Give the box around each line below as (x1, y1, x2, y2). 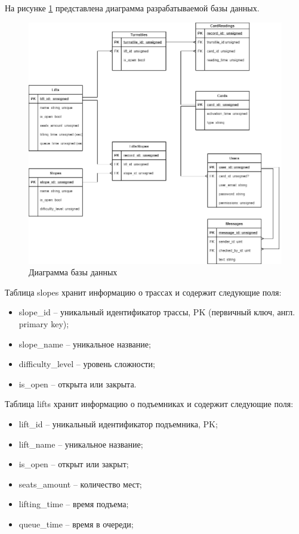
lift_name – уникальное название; (19, 437, 143, 450)
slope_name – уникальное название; (19, 337, 151, 350)
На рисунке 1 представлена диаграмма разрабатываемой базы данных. (5, 2, 260, 14)
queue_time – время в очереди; (19, 517, 134, 530)
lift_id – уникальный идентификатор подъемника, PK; (19, 417, 218, 430)
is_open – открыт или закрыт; (19, 458, 129, 470)
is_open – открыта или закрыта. (19, 377, 137, 390)
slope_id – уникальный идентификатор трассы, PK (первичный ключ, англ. (19, 306, 295, 318)
